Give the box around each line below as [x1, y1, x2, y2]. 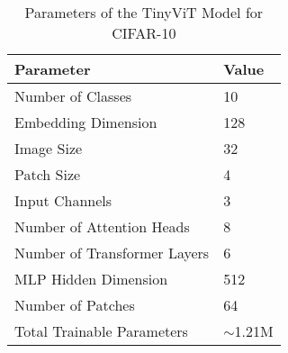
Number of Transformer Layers [14, 242, 210, 263]
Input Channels [14, 190, 112, 211]
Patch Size [14, 164, 81, 185]
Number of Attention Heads [14, 216, 190, 237]
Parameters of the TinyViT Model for [24, 2, 264, 23]
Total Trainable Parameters [14, 321, 188, 341]
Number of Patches [14, 294, 135, 315]
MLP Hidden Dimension [14, 268, 168, 289]
